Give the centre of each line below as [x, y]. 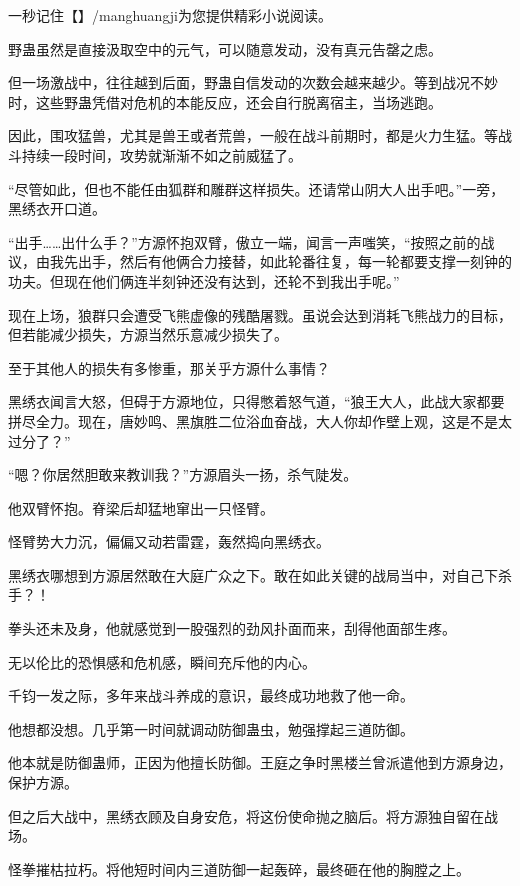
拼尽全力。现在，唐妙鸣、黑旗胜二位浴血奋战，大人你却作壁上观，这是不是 [253, 420]
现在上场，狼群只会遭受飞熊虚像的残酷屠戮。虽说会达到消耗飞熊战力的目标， [260, 314]
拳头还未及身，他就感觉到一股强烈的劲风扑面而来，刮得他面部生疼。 [232, 628]
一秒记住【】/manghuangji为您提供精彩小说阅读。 [170, 15]
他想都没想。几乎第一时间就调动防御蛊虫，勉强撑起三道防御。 [211, 728]
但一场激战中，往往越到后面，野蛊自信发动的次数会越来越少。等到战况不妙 [253, 82]
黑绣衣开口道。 [57, 208]
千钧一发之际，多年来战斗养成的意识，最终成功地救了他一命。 [211, 695]
